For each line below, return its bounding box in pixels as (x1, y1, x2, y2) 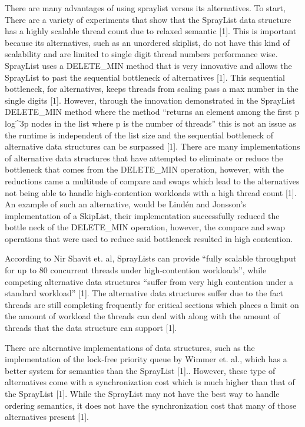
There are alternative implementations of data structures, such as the (5, 341, 255, 353)
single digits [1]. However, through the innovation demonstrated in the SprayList (5, 94, 296, 106)
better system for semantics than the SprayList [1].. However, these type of (5, 364, 276, 376)
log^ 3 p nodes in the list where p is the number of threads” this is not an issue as (5, 117, 296, 129)
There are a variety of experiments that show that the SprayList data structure (5, 13, 291, 25)
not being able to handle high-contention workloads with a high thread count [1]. (5, 186, 297, 198)
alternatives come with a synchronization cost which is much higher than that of (5, 376, 295, 388)
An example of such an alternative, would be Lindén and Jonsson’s (5, 198, 246, 210)
